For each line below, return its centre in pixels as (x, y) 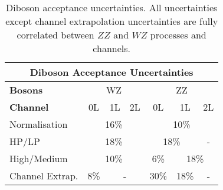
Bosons (26, 90)
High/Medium (39, 158)
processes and (178, 35)
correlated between (55, 35)
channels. (112, 48)
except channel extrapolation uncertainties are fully (112, 21)
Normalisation (39, 124)
